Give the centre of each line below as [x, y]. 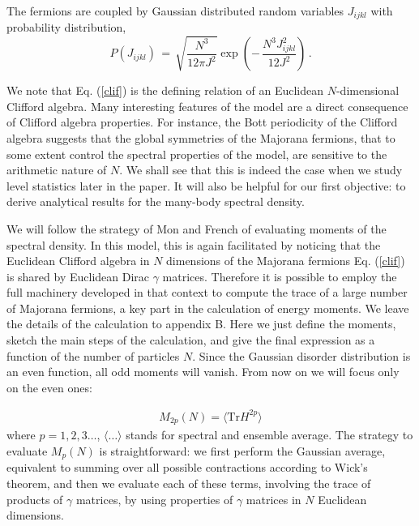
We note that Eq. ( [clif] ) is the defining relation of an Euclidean [165, 90]
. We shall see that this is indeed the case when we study [261, 170]
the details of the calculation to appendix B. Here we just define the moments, [201, 324]
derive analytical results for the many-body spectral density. [156, 201]
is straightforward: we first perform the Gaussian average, [242, 451]
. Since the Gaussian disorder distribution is [301, 355]
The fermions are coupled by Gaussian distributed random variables [175, 11]
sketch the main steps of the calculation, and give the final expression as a [191, 340]
